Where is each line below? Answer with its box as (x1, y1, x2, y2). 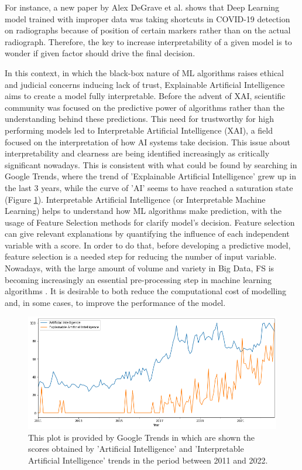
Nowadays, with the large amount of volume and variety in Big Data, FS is (5, 262, 274, 274)
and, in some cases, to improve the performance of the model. (5, 296, 226, 308)
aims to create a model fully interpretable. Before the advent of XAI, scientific (5, 90, 286, 102)
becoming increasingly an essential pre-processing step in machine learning (5, 273, 272, 285)
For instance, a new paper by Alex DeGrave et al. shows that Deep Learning (5, 1, 280, 13)
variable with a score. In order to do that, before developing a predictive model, (5, 239, 291, 251)
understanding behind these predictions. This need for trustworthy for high (5, 113, 274, 125)
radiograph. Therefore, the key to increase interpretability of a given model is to (5, 35, 292, 47)
